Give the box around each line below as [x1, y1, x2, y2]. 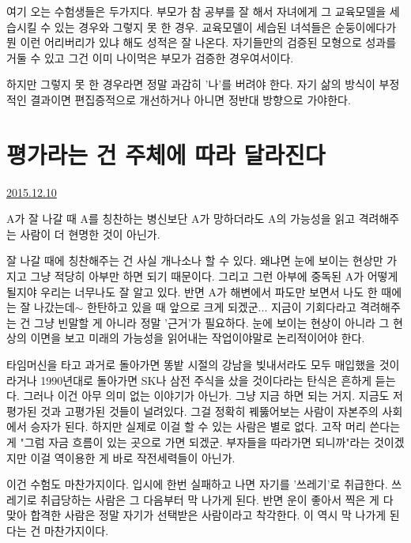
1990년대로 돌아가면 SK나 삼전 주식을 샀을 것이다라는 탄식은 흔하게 [40, 371, 372, 388]
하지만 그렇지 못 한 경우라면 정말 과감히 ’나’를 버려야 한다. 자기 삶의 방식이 [6, 76, 375, 92]
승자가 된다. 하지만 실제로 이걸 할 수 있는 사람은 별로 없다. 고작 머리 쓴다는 [30, 418, 401, 435]
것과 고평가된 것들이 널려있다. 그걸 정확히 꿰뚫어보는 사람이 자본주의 [40, 402, 379, 419]
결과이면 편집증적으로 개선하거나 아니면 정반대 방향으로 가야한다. [30, 91, 351, 107]
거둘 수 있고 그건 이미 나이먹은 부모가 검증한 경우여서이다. [6, 49, 294, 66]
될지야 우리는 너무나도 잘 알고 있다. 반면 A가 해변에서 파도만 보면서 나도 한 [6, 283, 378, 300]
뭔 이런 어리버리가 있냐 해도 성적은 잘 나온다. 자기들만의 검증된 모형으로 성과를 [6, 34, 397, 51]
